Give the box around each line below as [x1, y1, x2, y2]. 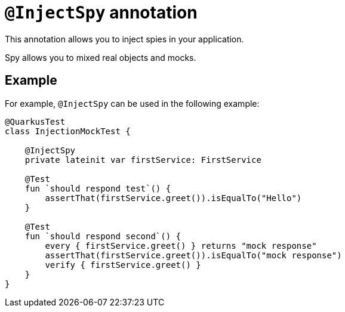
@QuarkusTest [5, 116, 66, 126]
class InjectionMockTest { [5, 126, 131, 136]
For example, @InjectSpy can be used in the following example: [5, 98, 260, 109]
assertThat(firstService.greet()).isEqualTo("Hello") [45, 193, 302, 203]
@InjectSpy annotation [5, 2, 198, 23]
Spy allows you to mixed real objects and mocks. [5, 52, 196, 63]
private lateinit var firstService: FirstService [24, 155, 261, 165]
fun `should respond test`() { [24, 183, 171, 193]
